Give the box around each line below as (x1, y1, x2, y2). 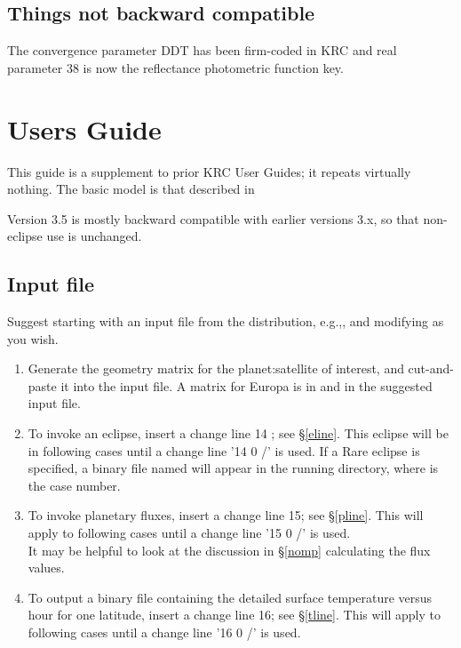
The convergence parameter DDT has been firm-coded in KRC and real (7, 41, 397, 60)
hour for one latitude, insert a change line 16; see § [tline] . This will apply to (28, 605, 441, 624)
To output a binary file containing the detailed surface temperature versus (28, 588, 433, 606)
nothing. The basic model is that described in (7, 180, 255, 198)
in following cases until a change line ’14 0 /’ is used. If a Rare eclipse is (28, 441, 420, 460)
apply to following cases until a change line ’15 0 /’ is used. (28, 524, 351, 542)
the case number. (28, 476, 121, 494)
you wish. (7, 329, 59, 348)
